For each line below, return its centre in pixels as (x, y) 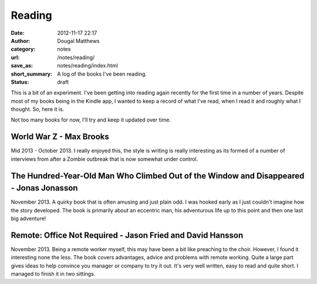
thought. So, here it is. (38, 109)
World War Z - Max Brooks (60, 137)
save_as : (22, 66)
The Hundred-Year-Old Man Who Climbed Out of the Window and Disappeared (158, 176)
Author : (21, 40)
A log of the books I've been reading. (102, 74)
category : (23, 49)
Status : (20, 82)
